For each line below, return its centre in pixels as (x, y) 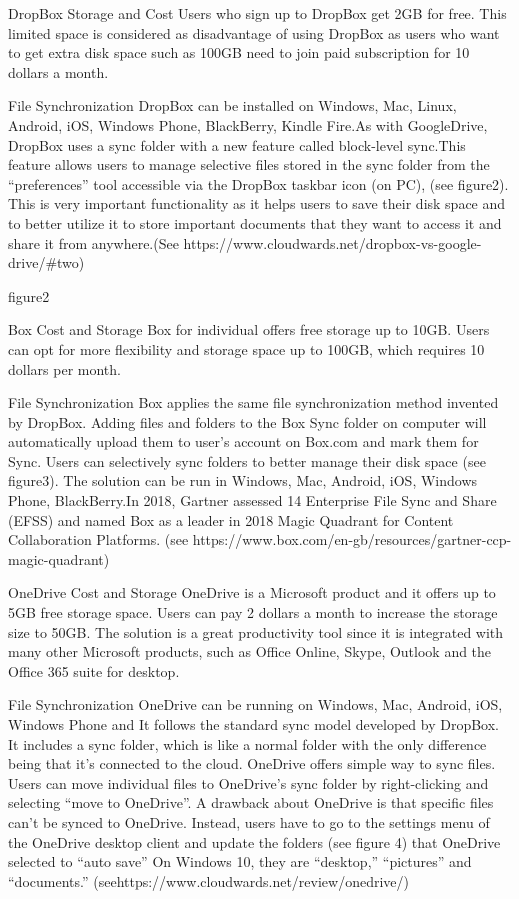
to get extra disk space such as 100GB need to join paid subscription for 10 (239, 52)
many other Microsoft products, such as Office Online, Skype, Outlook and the (250, 651)
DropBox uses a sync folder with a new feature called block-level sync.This (237, 144)
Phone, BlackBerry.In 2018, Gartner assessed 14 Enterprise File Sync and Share (252, 500)
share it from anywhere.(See (93, 242)
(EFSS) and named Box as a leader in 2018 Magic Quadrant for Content (231, 519)
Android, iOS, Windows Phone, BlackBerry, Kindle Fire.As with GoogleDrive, (248, 124)
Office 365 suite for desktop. (94, 670)
